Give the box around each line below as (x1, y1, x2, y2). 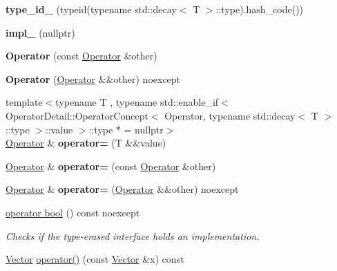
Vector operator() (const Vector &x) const (6, 252, 184, 266)
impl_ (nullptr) (6, 25, 75, 39)
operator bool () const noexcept (6, 205, 140, 219)
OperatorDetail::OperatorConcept (6, 108, 148, 122)
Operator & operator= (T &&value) (6, 135, 166, 150)
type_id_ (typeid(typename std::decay (6, 2, 177, 16)
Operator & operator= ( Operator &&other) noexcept (6, 182, 239, 196)
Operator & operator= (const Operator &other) (6, 158, 216, 173)
